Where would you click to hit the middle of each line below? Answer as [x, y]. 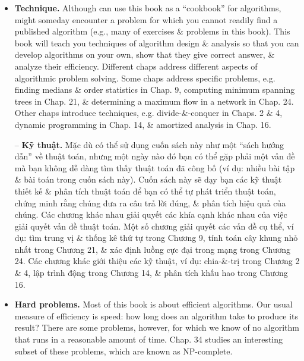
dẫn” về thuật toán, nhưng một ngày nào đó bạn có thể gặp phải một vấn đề [155, 156]
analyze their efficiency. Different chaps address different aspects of [136, 66]
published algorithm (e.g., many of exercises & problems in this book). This [152, 31]
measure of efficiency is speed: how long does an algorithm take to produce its [156, 316]
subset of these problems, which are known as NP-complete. [123, 351]
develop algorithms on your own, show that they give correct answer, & [145, 54]
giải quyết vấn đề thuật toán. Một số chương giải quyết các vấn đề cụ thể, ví [154, 226]
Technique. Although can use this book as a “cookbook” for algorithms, [148, 8]
